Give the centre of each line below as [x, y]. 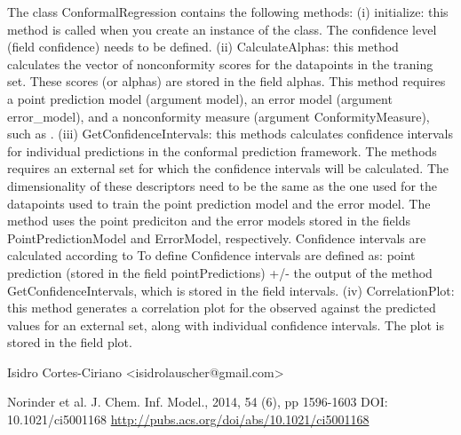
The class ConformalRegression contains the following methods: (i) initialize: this [228, 12]
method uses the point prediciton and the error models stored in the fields [209, 221]
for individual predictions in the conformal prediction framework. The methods [222, 150]
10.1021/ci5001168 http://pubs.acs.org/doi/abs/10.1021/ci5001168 [188, 419]
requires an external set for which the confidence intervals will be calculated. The [228, 168]
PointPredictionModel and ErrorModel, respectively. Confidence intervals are [217, 237]
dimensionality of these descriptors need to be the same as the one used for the [222, 185]
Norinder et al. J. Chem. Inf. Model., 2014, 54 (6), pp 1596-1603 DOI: [198, 402]
